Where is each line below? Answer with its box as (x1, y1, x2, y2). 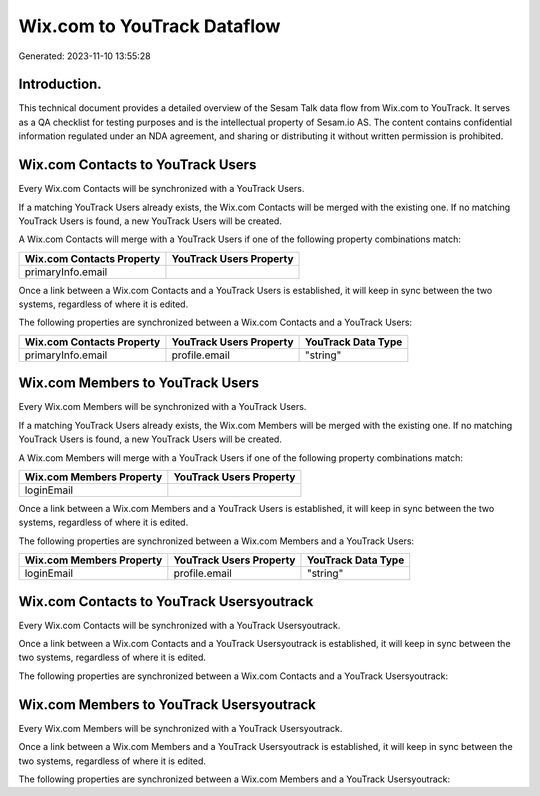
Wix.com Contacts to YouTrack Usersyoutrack (18, 593, 314, 610)
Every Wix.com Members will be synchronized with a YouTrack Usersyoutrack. (18, 722, 343, 734)
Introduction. (18, 76, 102, 93)
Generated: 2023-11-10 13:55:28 (18, 50, 151, 62)
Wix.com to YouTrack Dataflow (18, 15, 281, 37)
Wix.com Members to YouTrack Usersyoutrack (18, 696, 317, 713)
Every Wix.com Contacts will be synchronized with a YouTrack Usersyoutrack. (18, 619, 341, 631)
